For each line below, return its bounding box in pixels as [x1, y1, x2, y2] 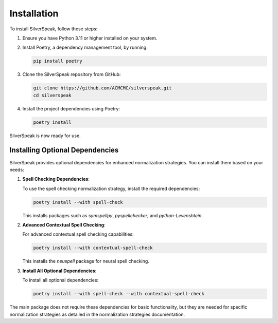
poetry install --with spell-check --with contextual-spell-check [33, 291, 204, 297]
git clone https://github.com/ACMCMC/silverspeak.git [33, 85, 172, 91]
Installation [9, 8, 59, 19]
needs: [9, 166, 24, 173]
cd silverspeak [33, 92, 72, 98]
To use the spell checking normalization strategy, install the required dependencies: [22, 185, 200, 192]
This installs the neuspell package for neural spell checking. [22, 258, 149, 264]
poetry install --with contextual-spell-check [33, 245, 153, 251]
